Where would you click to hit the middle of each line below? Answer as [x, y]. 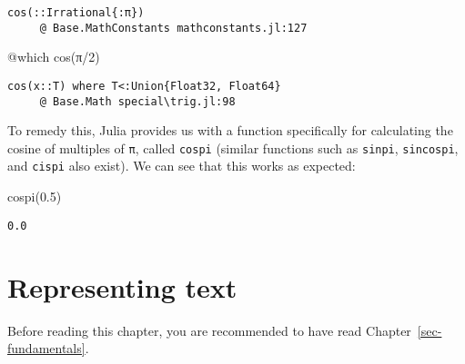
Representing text [122, 286]
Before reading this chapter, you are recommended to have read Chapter [209, 330]
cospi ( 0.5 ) [35, 197]
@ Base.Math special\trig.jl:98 [137, 101]
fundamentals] [46, 348]
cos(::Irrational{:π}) [76, 13]
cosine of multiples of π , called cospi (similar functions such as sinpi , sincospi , [233, 148]
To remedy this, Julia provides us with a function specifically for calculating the [230, 130]
